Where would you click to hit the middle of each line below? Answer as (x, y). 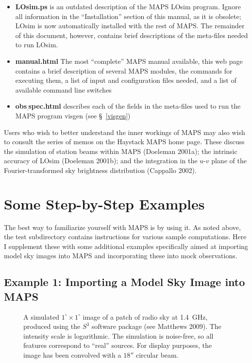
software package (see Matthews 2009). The (156, 326)
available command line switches (63, 89)
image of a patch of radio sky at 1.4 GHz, (145, 316)
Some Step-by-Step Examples (104, 203)
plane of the (229, 161)
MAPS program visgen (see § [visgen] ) (73, 115)
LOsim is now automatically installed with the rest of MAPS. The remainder (130, 26)
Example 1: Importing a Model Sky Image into (125, 282)
